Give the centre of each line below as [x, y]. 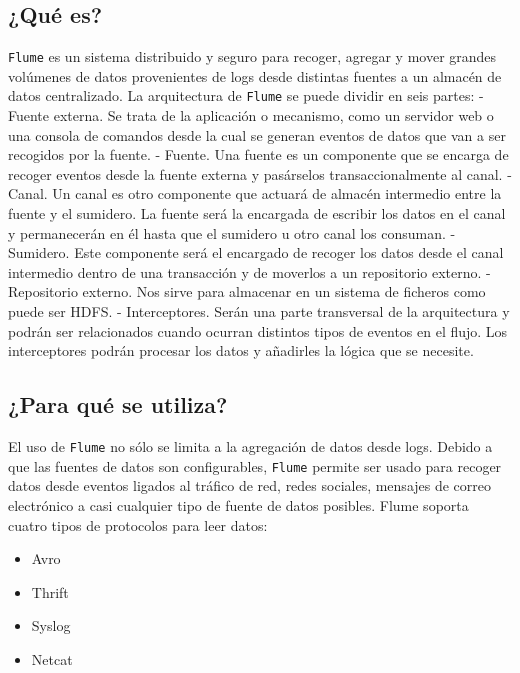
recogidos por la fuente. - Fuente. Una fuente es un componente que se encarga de [258, 154]
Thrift [50, 591]
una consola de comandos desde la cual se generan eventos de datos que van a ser [257, 134]
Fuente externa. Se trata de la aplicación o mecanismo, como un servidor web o [251, 115]
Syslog [51, 625]
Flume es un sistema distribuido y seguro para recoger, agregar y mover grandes [252, 56]
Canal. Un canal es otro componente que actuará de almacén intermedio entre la [255, 193]
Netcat [52, 658]
